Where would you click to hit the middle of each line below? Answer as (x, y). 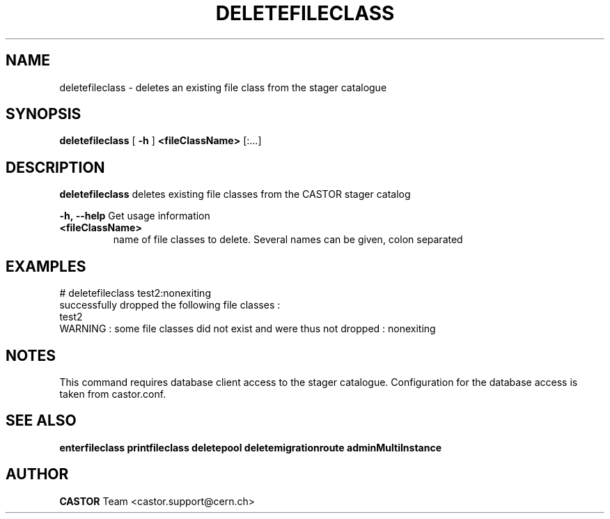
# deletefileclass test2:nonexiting (135, 293)
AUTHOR (37, 474)
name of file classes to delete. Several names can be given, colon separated (288, 240)
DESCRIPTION (55, 167)
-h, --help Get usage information (135, 216)
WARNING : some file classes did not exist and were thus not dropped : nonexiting (248, 329)
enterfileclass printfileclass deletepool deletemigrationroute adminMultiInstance (251, 447)
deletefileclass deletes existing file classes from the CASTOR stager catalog (235, 194)
